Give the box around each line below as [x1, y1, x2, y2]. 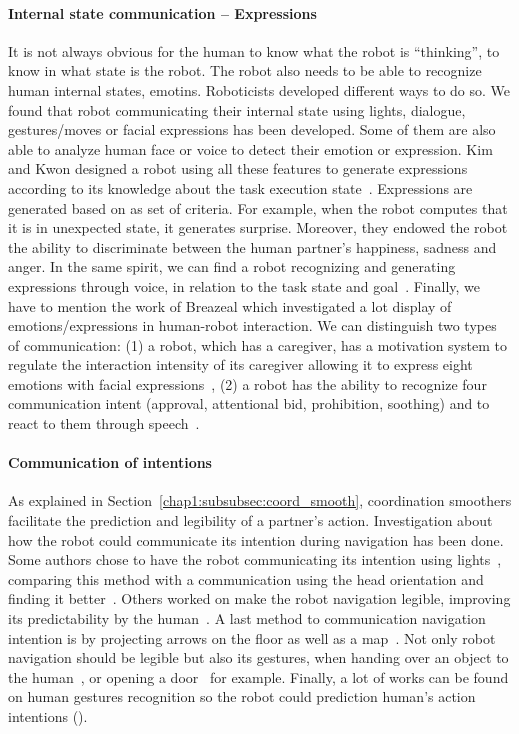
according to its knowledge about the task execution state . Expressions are [8, 177, 473, 198]
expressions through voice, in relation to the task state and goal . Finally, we [8, 275, 481, 296]
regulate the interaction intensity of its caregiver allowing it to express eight [8, 354, 473, 375]
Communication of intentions [8, 452, 212, 473]
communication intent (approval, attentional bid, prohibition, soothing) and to [8, 393, 490, 414]
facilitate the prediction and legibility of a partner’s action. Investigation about [8, 510, 493, 531]
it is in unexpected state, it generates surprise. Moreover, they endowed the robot [8, 217, 508, 238]
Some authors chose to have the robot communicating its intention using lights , [8, 549, 502, 570]
